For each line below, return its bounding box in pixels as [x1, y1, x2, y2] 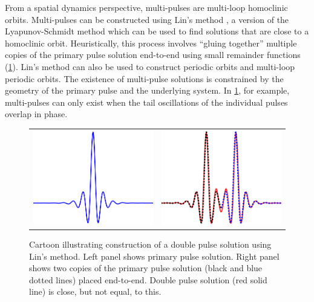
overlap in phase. [5, 108, 68, 120]
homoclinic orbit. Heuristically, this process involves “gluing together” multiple [5, 36, 297, 49]
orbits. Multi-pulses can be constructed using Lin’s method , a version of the [5, 13, 289, 25]
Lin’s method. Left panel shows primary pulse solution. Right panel [29, 249, 280, 262]
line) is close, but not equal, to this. [29, 285, 162, 298]
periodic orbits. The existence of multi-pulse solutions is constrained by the [5, 72, 284, 85]
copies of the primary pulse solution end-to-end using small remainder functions [5, 48, 301, 61]
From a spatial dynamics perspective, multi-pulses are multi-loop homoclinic [5, 1, 288, 13]
